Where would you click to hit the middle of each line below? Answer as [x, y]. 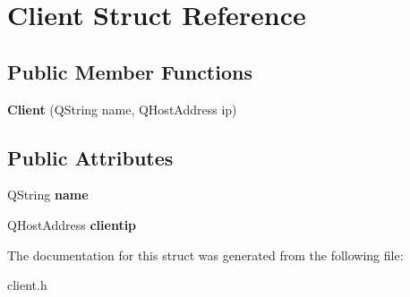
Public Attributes [90, 157]
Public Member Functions [130, 71]
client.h [27, 285]
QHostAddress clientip [72, 224]
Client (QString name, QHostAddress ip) [122, 109]
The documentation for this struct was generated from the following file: [205, 255]
